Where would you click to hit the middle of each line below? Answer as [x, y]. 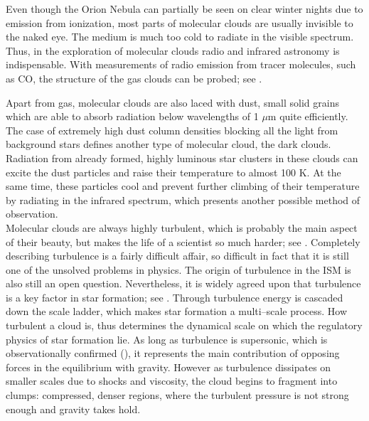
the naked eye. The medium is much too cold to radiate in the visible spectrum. [180, 37]
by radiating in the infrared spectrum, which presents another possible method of [183, 199]
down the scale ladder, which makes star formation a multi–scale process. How [177, 311]
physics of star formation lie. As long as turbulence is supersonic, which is [167, 339]
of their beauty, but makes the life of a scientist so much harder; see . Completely [183, 241]
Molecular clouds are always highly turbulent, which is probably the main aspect [182, 227]
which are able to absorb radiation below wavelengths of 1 [132, 116]
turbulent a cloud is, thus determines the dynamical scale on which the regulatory [184, 325]
